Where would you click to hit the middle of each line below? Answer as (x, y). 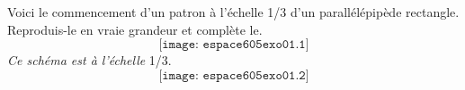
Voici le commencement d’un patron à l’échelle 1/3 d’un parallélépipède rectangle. (233, 12)
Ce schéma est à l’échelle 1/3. (89, 60)
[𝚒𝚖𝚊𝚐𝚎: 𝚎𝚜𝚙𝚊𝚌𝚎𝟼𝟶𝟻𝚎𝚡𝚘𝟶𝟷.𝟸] (234, 75)
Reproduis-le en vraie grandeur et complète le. (135, 29)
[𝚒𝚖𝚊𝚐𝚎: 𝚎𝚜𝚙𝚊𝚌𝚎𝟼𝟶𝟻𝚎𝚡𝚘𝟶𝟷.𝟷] (234, 45)
